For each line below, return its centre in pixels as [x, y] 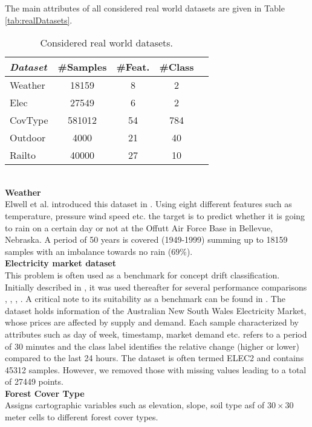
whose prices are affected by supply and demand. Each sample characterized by [152, 322]
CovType [29, 120]
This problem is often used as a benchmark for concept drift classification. [142, 274]
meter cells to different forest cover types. [82, 417]
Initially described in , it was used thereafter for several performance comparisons [156, 287]
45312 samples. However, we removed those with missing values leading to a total [156, 369]
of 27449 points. [34, 381]
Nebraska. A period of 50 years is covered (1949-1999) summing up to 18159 [146, 239]
